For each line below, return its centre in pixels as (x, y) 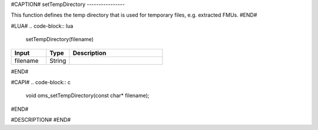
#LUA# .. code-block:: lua (42, 26)
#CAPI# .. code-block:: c (41, 82)
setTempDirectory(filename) (60, 39)
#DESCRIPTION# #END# (41, 120)
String (58, 61)
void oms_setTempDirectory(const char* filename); (87, 96)
